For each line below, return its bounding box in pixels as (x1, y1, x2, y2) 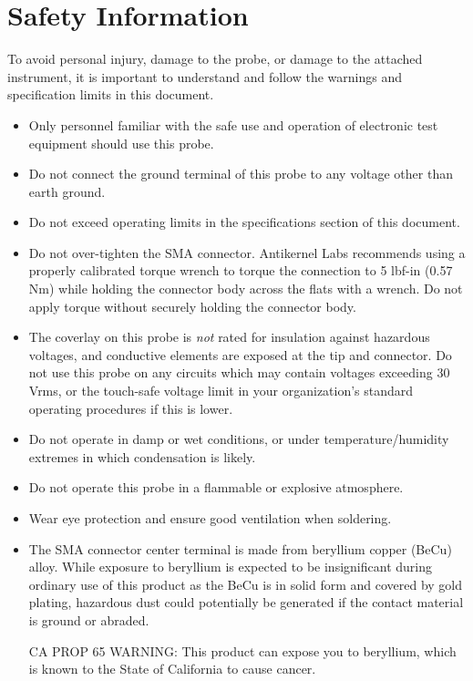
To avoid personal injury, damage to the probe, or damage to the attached (7, 49, 423, 68)
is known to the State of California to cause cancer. (28, 659, 316, 678)
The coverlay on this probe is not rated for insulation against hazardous (28, 327, 430, 346)
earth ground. (28, 181, 106, 201)
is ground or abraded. (28, 610, 149, 629)
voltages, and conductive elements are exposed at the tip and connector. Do (28, 345, 452, 364)
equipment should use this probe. (28, 133, 214, 152)
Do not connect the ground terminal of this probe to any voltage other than (28, 164, 453, 183)
